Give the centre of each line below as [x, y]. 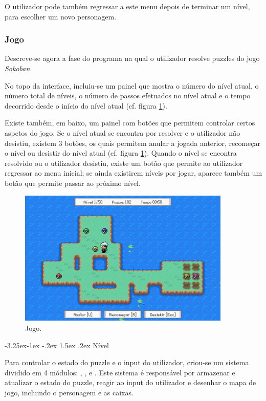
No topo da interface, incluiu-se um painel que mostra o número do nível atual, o [132, 85]
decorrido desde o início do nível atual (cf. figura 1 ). [86, 105]
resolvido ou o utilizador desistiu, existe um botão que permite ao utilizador [124, 163]
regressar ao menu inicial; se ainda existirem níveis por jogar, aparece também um [134, 173]
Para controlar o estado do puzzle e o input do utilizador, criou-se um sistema [127, 362]
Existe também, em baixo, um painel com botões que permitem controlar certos [130, 123]
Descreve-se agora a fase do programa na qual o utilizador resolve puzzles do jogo [132, 58]
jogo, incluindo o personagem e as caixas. [69, 392]
